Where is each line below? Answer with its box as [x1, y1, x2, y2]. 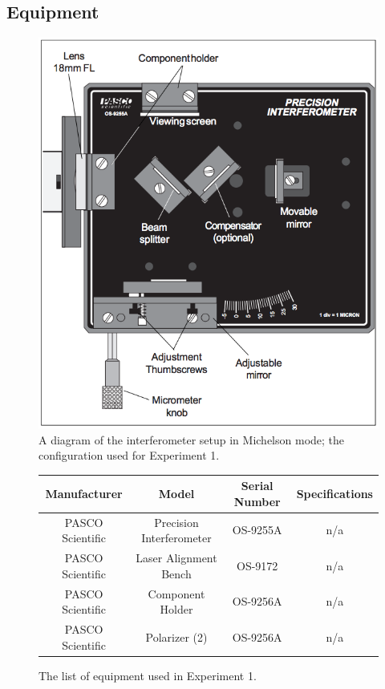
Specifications [296, 484, 373, 501]
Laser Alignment [136, 549, 217, 566]
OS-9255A [232, 521, 282, 538]
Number [233, 492, 281, 509]
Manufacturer [45, 484, 123, 501]
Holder [160, 601, 193, 618]
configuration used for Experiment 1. [38, 447, 220, 464]
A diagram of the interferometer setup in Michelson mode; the [38, 431, 345, 448]
